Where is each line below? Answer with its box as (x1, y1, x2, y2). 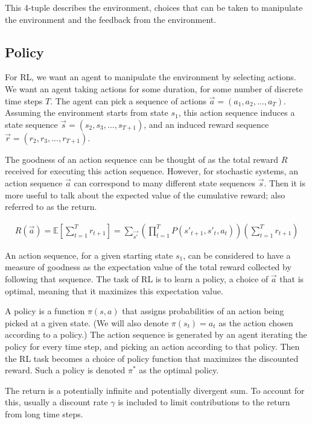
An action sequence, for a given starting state (5, 248, 173, 261)
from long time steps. (5, 407, 83, 420)
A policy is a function (5, 305, 85, 317)
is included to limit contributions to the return (118, 396, 290, 408)
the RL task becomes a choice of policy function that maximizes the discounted (5, 352, 299, 364)
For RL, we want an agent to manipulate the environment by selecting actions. (5, 71, 296, 83)
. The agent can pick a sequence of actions (50, 94, 206, 107)
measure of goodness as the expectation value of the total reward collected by (5, 261, 291, 273)
